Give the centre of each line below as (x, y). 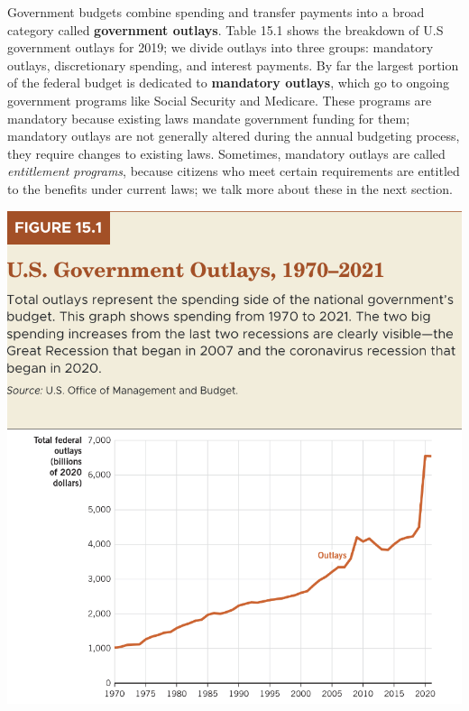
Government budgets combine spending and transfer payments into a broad (216, 12)
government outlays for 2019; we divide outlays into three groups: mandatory (221, 47)
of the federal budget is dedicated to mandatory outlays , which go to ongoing (229, 83)
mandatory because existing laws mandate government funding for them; (209, 118)
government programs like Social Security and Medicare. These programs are (220, 100)
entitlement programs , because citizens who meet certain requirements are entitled (234, 171)
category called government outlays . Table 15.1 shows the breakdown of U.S (225, 29)
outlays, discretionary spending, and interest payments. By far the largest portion (233, 65)
